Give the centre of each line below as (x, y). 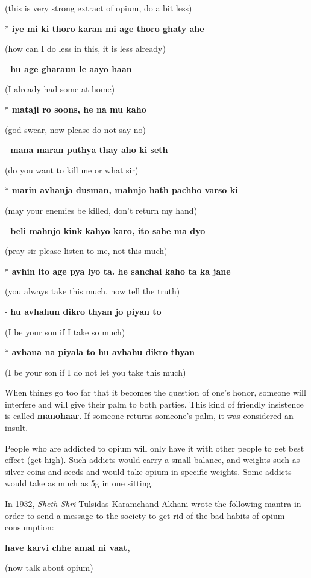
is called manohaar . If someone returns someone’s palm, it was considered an (149, 416)
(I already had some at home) (60, 89)
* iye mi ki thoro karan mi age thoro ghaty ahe (105, 28)
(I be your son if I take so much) (65, 331)
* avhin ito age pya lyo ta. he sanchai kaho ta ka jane (118, 271)
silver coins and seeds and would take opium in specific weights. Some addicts (148, 471)
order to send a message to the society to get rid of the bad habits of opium (145, 515)
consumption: (30, 527)
